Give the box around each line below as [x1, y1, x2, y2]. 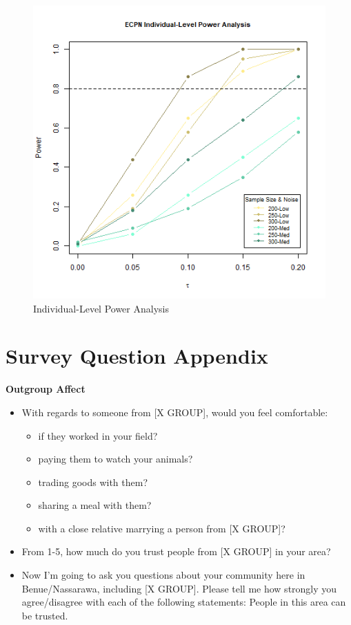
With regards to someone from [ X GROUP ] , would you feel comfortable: [21, 404, 328, 419]
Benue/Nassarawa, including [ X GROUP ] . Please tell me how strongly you [21, 581, 337, 595]
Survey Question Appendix [6, 342, 268, 370]
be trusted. [21, 608, 68, 622]
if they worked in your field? [38, 428, 158, 442]
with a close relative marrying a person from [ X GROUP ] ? [38, 521, 285, 535]
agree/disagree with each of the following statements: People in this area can [21, 595, 346, 609]
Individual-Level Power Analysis [33, 301, 169, 315]
